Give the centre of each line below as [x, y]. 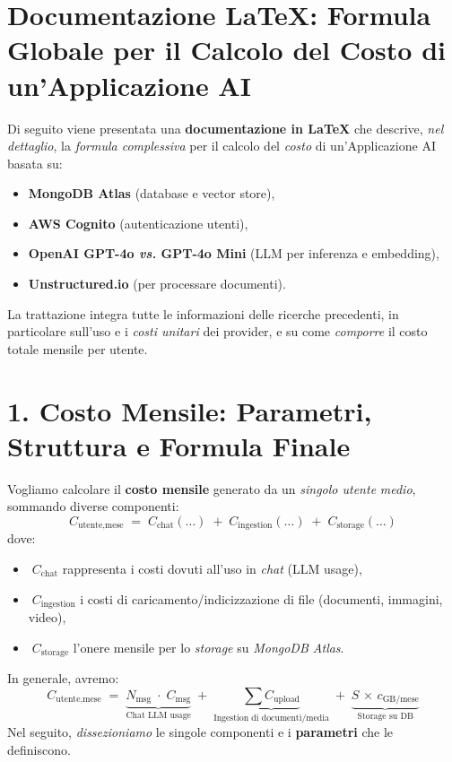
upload [287, 700]
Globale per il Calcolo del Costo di [226, 50]
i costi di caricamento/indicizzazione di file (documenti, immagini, [261, 598]
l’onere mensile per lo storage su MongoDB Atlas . [209, 647]
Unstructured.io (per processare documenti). [157, 284]
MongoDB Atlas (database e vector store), [152, 193]
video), [47, 617]
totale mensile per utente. [78, 348]
